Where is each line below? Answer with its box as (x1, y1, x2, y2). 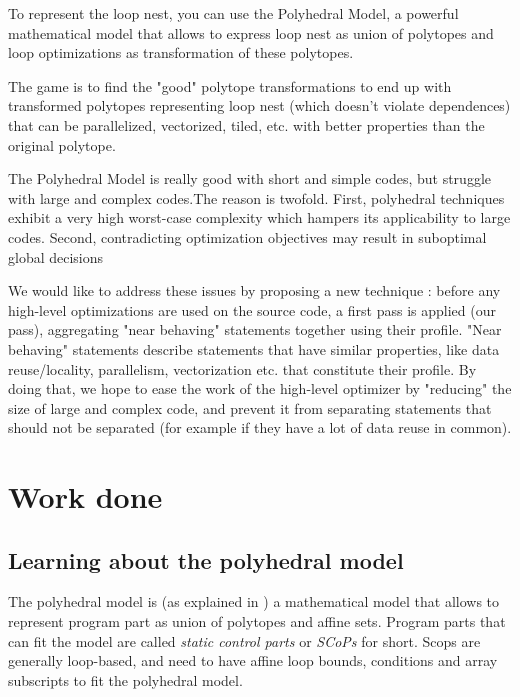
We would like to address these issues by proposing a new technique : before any (8, 280, 501, 301)
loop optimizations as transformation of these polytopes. (8, 42, 354, 63)
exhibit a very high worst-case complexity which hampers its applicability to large (8, 207, 511, 228)
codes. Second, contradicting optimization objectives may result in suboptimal (8, 226, 487, 247)
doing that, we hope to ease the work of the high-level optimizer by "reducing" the (8, 378, 512, 399)
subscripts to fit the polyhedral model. (8, 669, 243, 690)
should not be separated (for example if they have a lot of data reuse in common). (8, 417, 512, 438)
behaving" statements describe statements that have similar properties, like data (8, 338, 500, 359)
